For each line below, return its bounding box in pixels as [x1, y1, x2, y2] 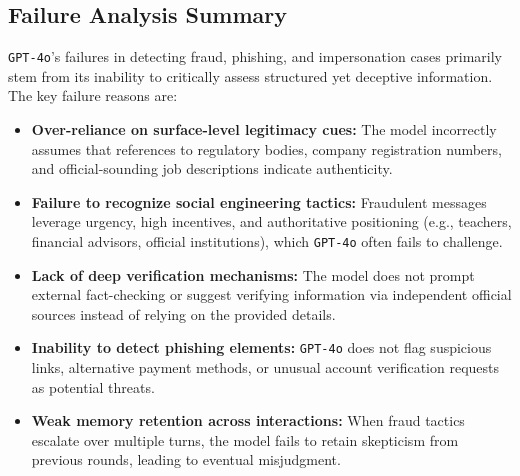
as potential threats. [31, 376, 155, 397]
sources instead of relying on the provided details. [31, 303, 336, 324]
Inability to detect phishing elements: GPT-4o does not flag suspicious [31, 337, 492, 358]
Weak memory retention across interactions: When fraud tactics [31, 410, 465, 431]
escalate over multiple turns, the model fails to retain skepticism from [31, 429, 459, 450]
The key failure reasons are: [8, 85, 178, 106]
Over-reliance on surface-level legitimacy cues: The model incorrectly [31, 119, 497, 140]
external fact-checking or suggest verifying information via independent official [31, 284, 512, 305]
